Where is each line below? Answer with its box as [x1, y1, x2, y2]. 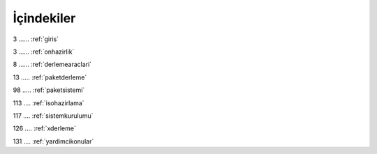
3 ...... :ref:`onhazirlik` [13, 47, 75, 56]
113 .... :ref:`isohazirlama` [13, 98, 84, 107]
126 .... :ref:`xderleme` [13, 124, 76, 132]
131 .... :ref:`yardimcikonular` [13, 137, 94, 146]
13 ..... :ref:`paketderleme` [13, 73, 87, 82]
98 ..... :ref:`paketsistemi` [13, 86, 85, 94]
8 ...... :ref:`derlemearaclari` [13, 60, 92, 69]
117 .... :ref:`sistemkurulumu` [13, 111, 94, 120]
